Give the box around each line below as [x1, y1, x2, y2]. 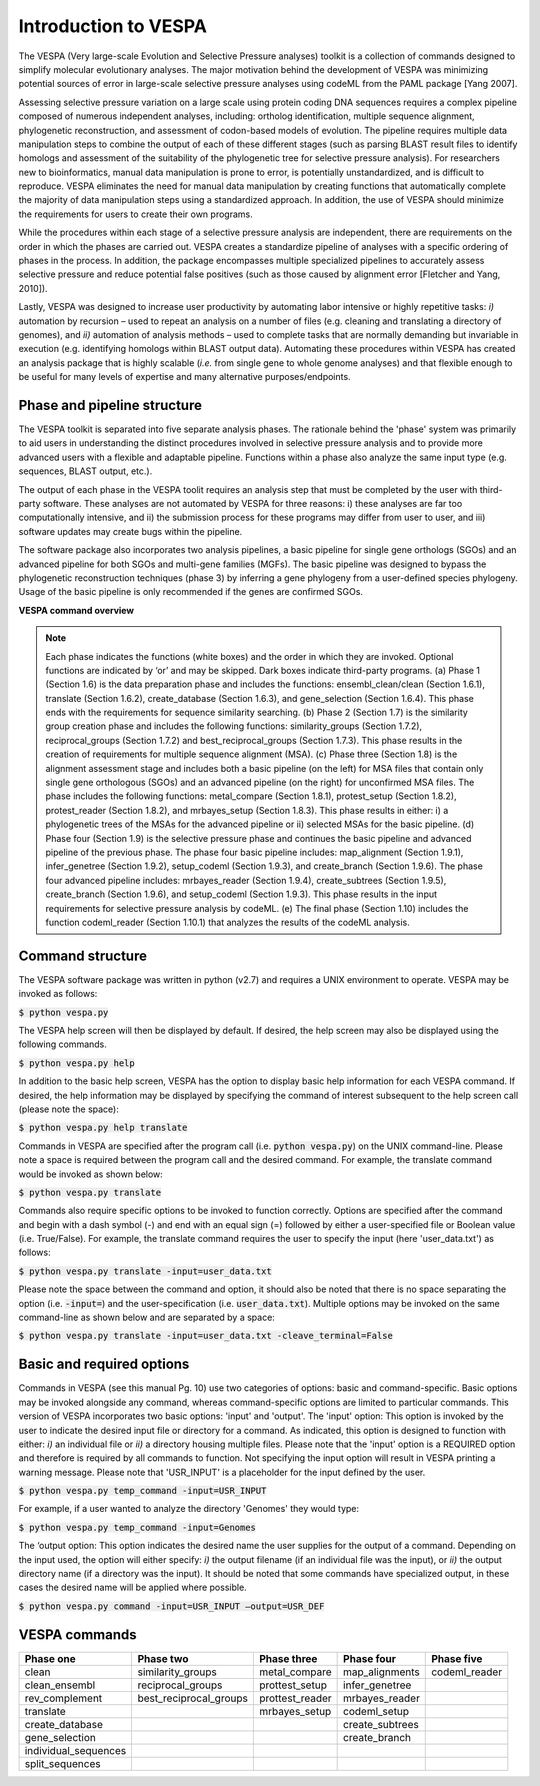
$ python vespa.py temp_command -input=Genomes [18, 1521, 257, 1533]
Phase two [137, 1651, 189, 1665]
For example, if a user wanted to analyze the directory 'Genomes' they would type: [18, 1503, 360, 1515]
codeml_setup [343, 1704, 410, 1718]
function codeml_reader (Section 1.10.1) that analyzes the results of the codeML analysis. [45, 916, 410, 928]
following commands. [18, 1038, 107, 1050]
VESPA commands [18, 1626, 137, 1643]
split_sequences [24, 1756, 101, 1770]
